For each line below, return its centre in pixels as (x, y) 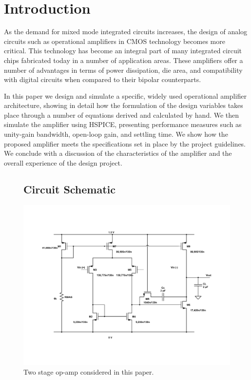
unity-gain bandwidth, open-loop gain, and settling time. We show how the (116, 134)
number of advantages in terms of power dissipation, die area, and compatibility (123, 70)
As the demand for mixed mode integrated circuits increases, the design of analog (126, 32)
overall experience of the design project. (63, 162)
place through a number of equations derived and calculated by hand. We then (122, 115)
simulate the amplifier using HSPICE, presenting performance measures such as (123, 124)
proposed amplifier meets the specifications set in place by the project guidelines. (125, 143)
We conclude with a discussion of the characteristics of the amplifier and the (118, 153)
